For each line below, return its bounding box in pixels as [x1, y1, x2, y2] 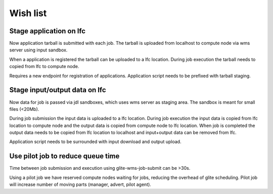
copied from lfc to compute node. [9, 63, 79, 70]
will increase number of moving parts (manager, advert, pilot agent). [9, 181, 152, 187]
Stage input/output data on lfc [9, 86, 106, 94]
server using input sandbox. [9, 47, 68, 53]
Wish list [9, 8, 47, 19]
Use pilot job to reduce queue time [9, 152, 120, 161]
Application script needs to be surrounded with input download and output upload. [9, 139, 181, 145]
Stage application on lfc [9, 27, 86, 35]
